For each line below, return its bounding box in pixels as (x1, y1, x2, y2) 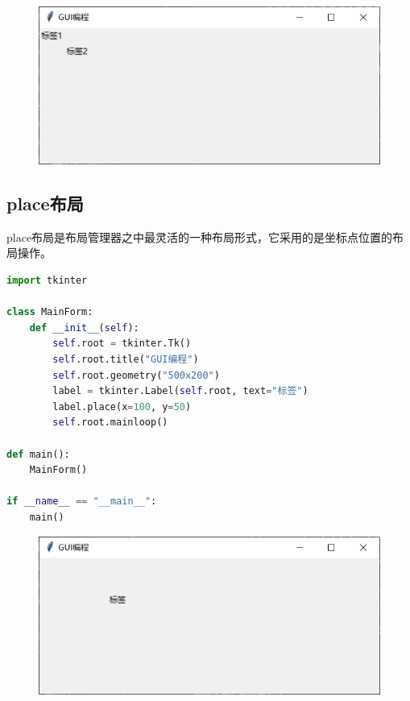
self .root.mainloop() (52, 417, 168, 429)
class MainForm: (6, 306, 93, 318)
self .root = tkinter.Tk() (52, 338, 192, 350)
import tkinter (6, 275, 88, 287)
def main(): (6, 448, 70, 460)
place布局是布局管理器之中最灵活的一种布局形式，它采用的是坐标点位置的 (6, 228, 393, 245)
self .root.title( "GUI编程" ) (52, 354, 199, 366)
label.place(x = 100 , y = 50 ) (52, 400, 192, 413)
